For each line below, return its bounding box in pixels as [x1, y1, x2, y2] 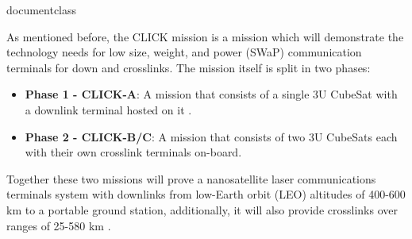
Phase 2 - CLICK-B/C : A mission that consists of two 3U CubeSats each [25, 128, 398, 145]
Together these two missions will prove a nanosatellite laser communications [6, 170, 376, 187]
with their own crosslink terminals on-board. [25, 144, 242, 160]
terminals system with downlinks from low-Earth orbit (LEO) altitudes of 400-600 [6, 186, 406, 202]
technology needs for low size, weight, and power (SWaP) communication [6, 44, 362, 60]
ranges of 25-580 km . [6, 217, 111, 233]
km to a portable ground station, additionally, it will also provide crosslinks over [6, 201, 398, 218]
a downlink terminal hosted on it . [25, 101, 192, 118]
